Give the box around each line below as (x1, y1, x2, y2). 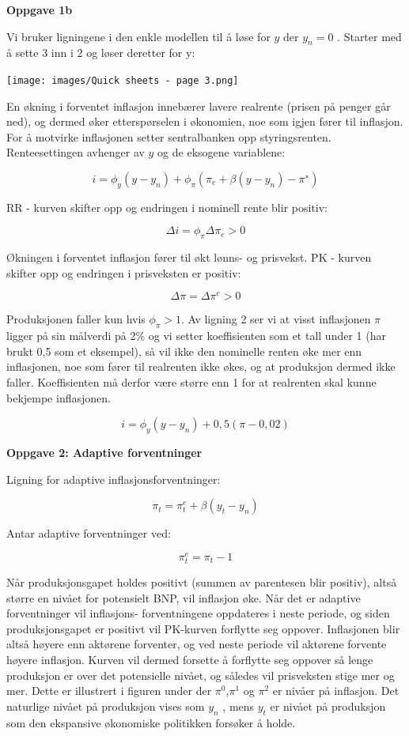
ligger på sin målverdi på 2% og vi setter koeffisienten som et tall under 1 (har (6, 327, 386, 344)
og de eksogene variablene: (157, 144, 286, 160)
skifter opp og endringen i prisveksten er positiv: (6, 264, 241, 281)
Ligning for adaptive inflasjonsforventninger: (6, 470, 221, 487)
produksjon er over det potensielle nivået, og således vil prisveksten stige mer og (6, 666, 395, 683)
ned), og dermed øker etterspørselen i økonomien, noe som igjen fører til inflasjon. (6, 113, 403, 130)
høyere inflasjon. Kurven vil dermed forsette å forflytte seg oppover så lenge (6, 651, 373, 668)
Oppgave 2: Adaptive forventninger (6, 444, 203, 461)
